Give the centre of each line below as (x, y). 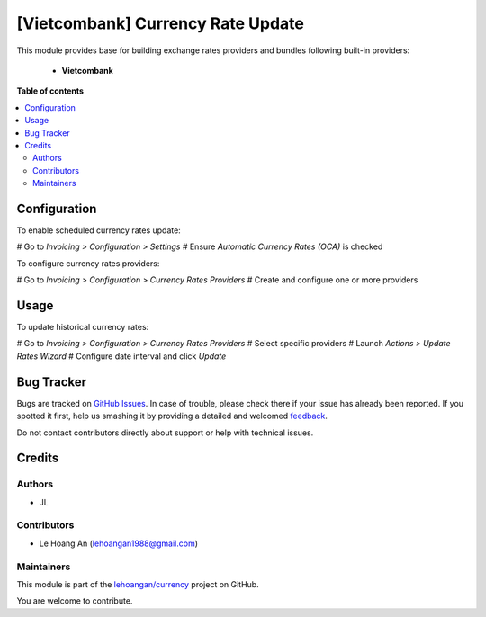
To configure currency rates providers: (88, 263)
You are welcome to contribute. (75, 601)
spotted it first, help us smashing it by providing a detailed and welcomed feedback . (172, 416)
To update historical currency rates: (83, 327)
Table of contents (50, 91)
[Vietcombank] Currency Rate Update (161, 23)
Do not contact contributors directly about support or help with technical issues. (165, 433)
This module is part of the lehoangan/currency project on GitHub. (138, 584)
